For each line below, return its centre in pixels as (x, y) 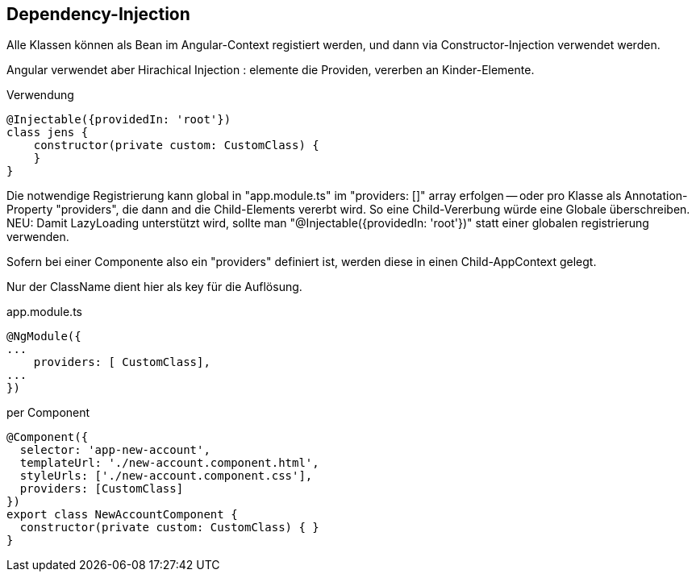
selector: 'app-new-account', (115, 450)
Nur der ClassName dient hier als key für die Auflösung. (154, 287)
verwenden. (38, 237)
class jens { (48, 133)
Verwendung (40, 95)
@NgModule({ (44, 337)
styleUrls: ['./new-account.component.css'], (166, 476)
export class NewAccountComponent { (122, 515)
